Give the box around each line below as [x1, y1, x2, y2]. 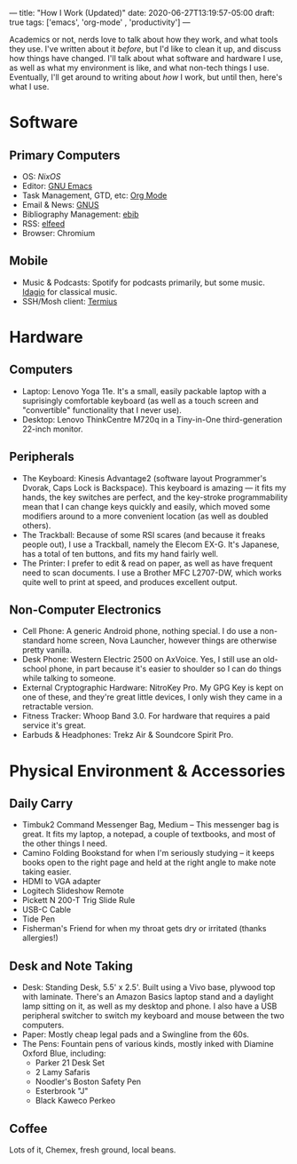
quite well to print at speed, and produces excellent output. [21, 576, 238, 587]
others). [21, 519, 51, 531]
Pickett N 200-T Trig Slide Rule [21, 895, 136, 906]
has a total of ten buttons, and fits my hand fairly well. [21, 548, 219, 558]
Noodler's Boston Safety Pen [35, 1076, 142, 1087]
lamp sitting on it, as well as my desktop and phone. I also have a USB [21, 1001, 277, 1011]
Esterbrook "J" [35, 1086, 89, 1097]
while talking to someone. [21, 673, 117, 684]
